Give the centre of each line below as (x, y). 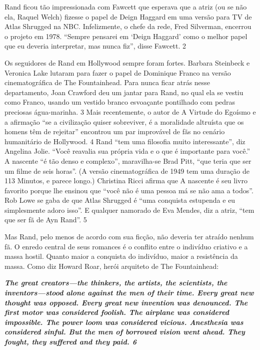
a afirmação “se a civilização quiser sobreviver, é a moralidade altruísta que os (124, 121)
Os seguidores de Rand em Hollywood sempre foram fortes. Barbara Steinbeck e (127, 62)
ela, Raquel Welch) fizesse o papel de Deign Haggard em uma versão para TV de (128, 16)
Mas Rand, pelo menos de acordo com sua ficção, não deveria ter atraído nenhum (129, 237)
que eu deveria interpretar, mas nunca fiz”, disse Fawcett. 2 (95, 46)
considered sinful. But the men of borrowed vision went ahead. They (125, 332)
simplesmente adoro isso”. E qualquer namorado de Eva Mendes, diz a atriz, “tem (129, 210)
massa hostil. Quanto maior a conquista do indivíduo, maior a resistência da (121, 256)
